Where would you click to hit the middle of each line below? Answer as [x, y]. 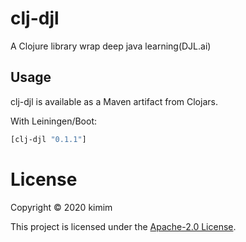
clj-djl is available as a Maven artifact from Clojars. [114, 101]
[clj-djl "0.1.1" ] [48, 139]
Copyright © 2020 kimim [61, 207]
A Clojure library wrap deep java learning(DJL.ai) [111, 46]
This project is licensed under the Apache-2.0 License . [123, 226]
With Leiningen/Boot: [54, 121]
